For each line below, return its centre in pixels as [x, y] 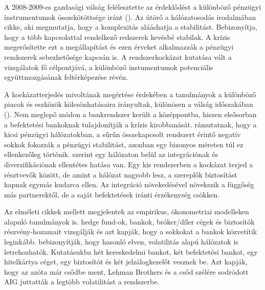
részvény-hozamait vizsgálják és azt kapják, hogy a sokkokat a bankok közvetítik [131, 231]
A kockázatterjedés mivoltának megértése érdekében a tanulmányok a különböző [130, 94]
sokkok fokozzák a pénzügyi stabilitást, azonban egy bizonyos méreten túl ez [124, 144]
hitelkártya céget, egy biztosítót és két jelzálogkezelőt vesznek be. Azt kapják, [126, 262]
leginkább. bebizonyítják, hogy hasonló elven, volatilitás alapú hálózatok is [121, 242]
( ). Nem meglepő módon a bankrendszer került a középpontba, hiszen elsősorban [130, 114]
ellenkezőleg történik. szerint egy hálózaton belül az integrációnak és [111, 154]
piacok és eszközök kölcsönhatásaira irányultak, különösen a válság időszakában [129, 104]
